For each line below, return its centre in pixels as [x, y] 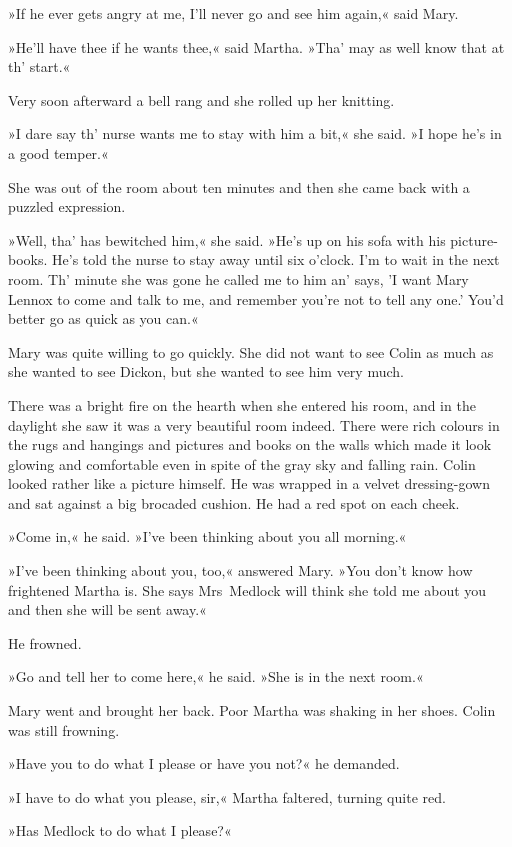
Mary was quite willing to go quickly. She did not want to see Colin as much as [251, 351]
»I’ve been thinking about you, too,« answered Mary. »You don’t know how [240, 570]
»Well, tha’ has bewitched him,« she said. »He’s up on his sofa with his [227, 239]
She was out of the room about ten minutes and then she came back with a [239, 186]
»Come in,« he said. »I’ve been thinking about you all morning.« [207, 536]
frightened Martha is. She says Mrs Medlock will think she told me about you [247, 589]
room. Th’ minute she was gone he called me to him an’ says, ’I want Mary [238, 278]
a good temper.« [58, 152]
